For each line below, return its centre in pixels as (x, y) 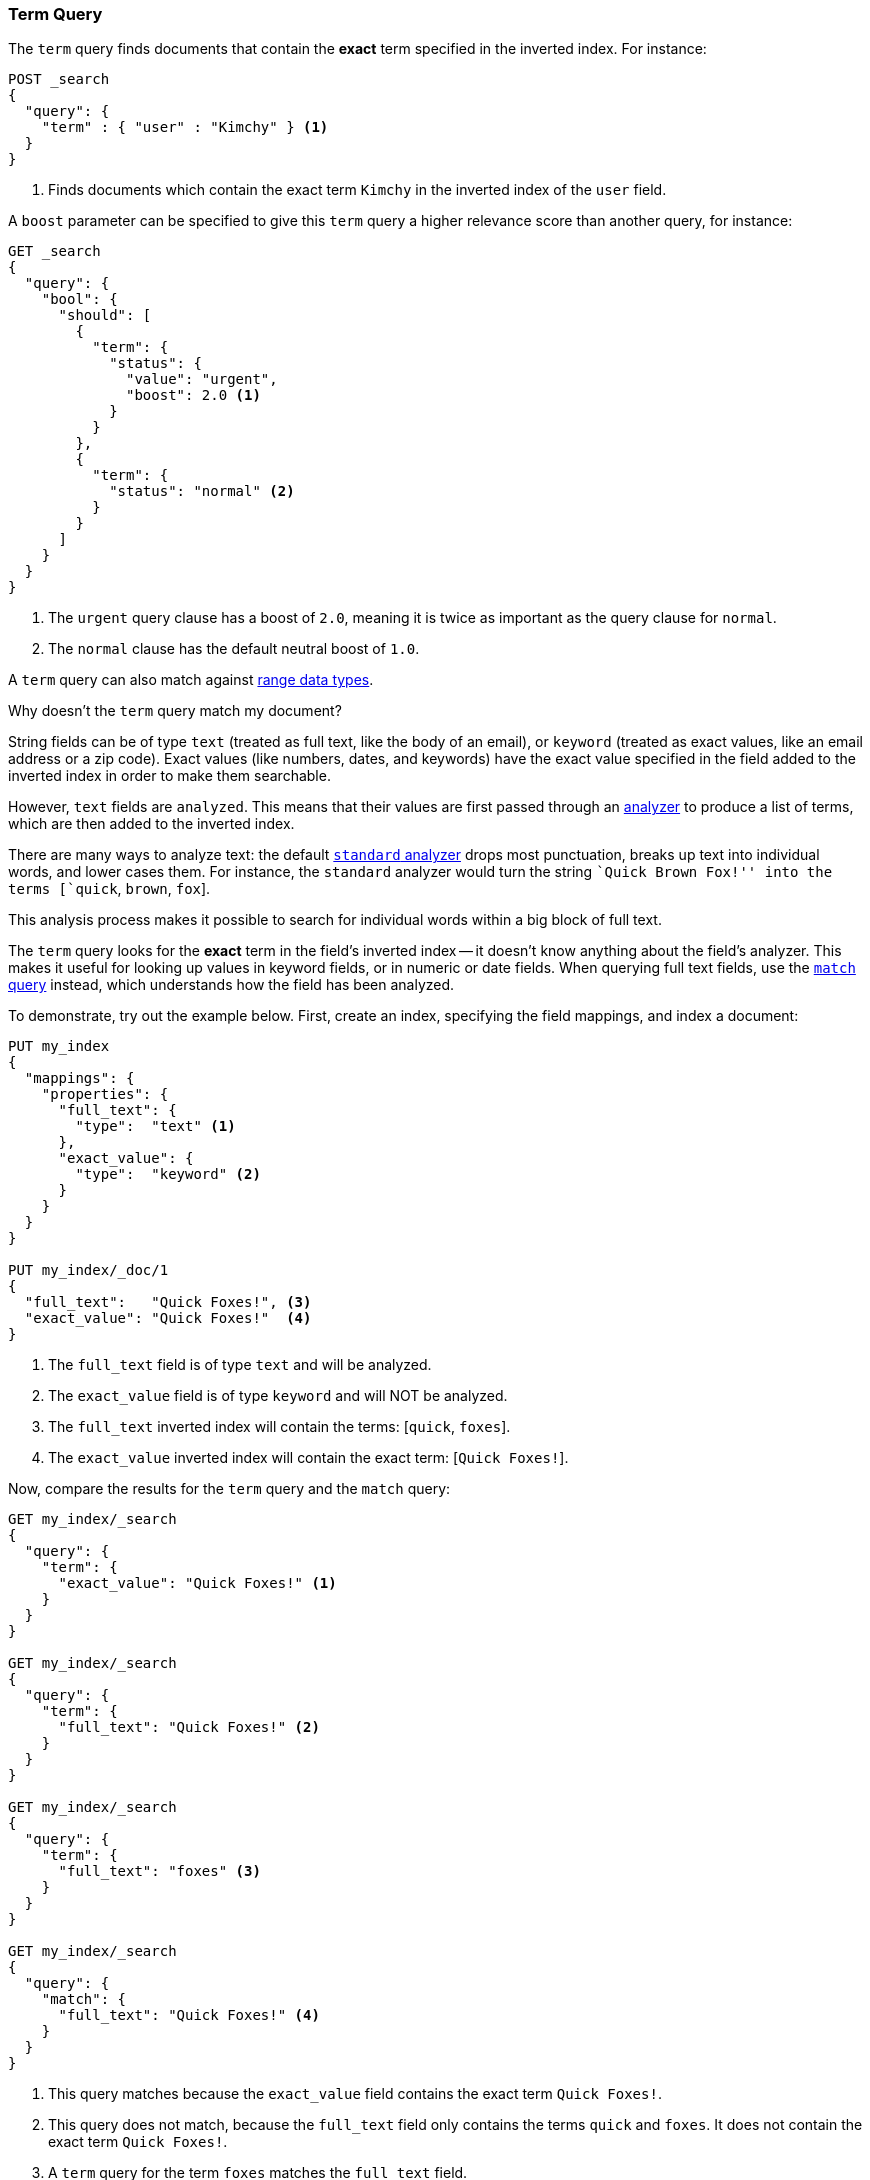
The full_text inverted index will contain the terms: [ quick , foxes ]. (279, 1427)
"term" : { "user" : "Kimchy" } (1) (185, 127)
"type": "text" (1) (155, 1126)
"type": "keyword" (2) (168, 1174)
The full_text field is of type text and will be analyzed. (240, 1365)
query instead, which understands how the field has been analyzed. (231, 985)
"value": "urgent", (202, 379)
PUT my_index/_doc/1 (88, 1270)
